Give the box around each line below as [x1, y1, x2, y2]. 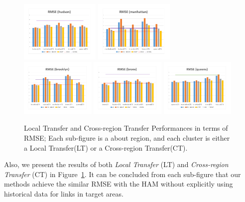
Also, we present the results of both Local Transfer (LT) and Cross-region [4, 159, 229, 170]
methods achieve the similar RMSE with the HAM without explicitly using [4, 179, 233, 189]
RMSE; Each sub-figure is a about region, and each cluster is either [24, 132, 230, 143]
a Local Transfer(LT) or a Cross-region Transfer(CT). [24, 142, 188, 153]
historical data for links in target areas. [4, 188, 123, 199]
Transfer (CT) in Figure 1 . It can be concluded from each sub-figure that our [4, 169, 241, 179]
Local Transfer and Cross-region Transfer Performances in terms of [24, 123, 228, 133]
